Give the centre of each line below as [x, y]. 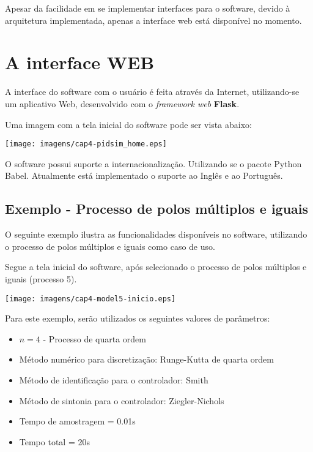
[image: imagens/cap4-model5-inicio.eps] [90, 299]
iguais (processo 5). [41, 278]
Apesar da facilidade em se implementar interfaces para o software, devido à [148, 8]
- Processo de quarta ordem [94, 338]
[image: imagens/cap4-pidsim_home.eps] [86, 144]
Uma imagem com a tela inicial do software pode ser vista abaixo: [128, 124]
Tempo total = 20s [54, 441]
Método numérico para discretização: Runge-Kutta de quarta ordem [146, 359]
